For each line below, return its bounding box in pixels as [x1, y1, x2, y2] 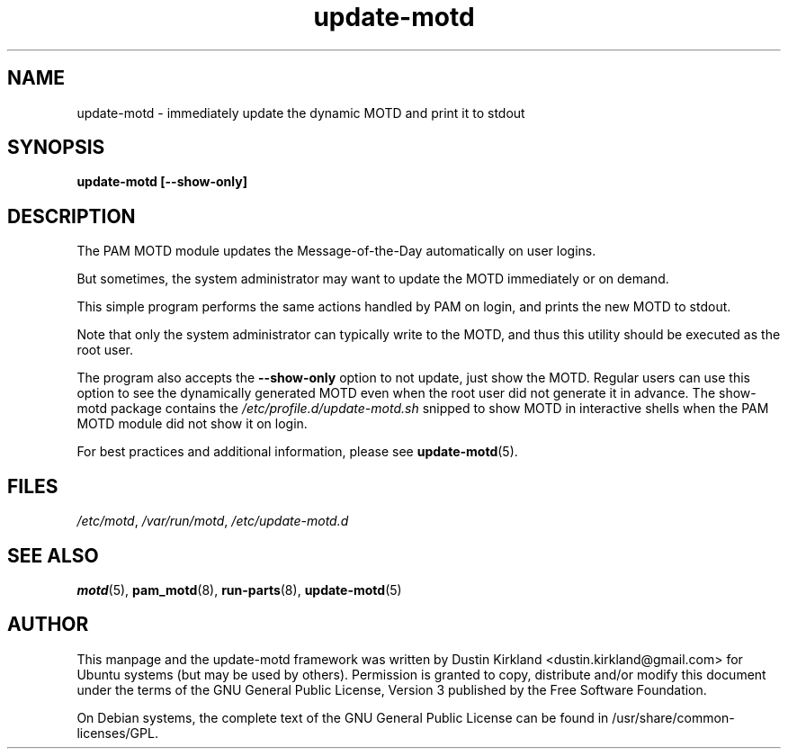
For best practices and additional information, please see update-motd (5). [76, 444, 518, 460]
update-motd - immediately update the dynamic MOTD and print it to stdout [76, 104, 525, 121]
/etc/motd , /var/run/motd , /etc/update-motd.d [76, 513, 349, 529]
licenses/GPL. [76, 724, 158, 741]
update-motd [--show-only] [76, 174, 247, 190]
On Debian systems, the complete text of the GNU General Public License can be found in [76, 709, 609, 725]
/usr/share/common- [612, 709, 735, 725]
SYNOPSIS [7, 136, 105, 159]
